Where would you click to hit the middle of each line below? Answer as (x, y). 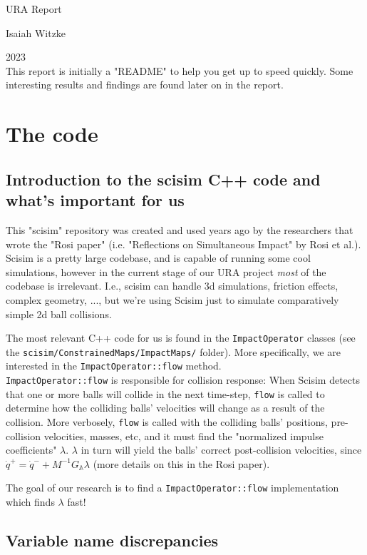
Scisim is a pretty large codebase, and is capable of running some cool (158, 258)
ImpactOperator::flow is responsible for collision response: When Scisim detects (183, 380)
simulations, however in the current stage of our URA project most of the (166, 271)
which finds (30, 502)
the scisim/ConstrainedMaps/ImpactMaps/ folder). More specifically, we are (173, 351)
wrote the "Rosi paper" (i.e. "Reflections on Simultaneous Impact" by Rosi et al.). (183, 244)
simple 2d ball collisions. (59, 314)
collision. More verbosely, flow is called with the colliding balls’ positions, (167, 421)
